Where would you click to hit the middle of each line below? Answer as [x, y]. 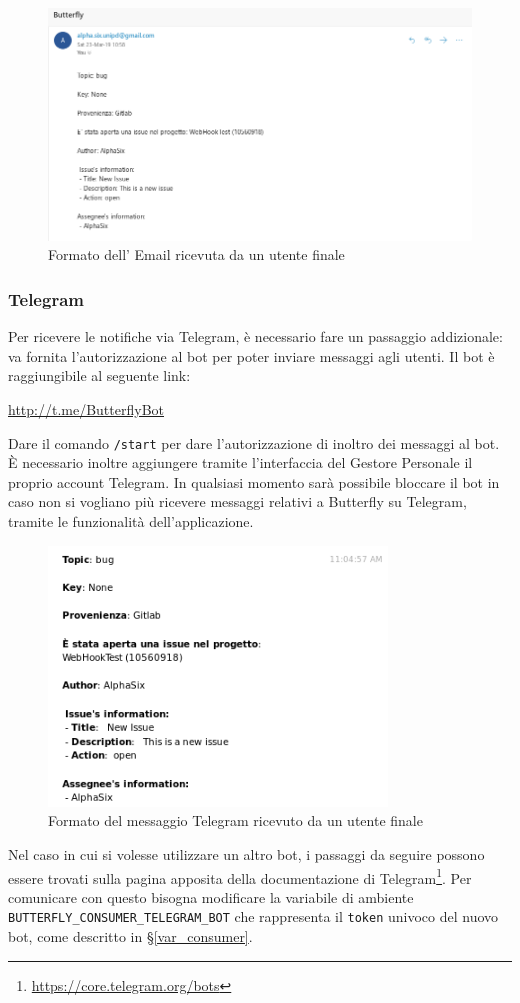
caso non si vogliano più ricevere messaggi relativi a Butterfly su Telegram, [237, 501]
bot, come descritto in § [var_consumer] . [130, 936]
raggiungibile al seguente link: [99, 375]
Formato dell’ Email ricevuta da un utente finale [196, 254]
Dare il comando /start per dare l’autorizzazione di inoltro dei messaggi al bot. [254, 442]
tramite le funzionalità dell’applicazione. [131, 520]
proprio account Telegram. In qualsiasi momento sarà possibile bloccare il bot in [254, 481]
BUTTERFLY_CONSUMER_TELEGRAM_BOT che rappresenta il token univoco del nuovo [253, 916]
